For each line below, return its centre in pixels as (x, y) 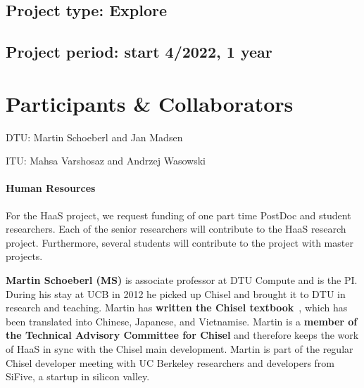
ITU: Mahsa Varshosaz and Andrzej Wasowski (106, 161)
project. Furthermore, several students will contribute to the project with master (180, 242)
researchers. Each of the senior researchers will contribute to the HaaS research (176, 229)
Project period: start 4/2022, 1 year (139, 52)
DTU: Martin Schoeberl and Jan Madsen (94, 137)
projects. (24, 256)
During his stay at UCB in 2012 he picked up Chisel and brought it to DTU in (176, 293)
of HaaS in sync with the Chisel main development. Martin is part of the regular (180, 349)
